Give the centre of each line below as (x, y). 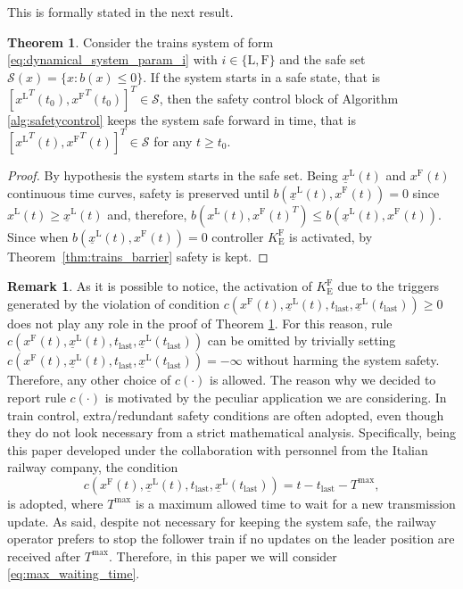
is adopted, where (55, 503)
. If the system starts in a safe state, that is (262, 76)
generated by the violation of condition (114, 303)
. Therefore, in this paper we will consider (223, 556)
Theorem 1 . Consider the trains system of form (141, 41)
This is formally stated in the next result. (120, 12)
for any (173, 141)
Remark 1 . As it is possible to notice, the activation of (160, 286)
